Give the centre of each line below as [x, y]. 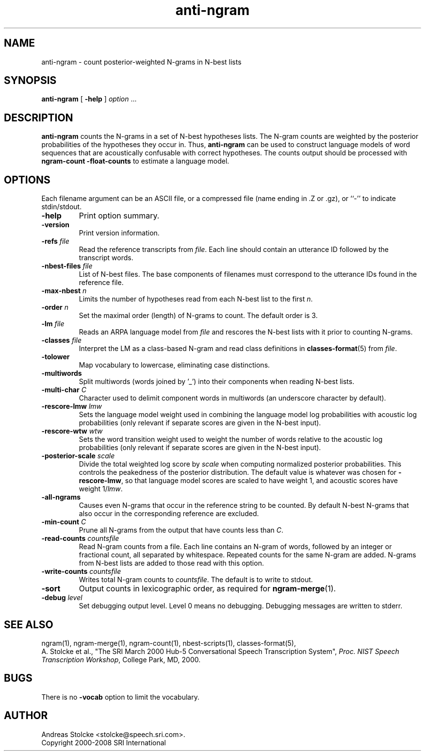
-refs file [55, 241]
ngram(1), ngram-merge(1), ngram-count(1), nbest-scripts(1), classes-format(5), [169, 643]
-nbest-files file [67, 266]
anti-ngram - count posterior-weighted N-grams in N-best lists [141, 62]
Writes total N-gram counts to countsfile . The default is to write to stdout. [196, 580]
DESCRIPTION [39, 117]
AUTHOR [26, 716]
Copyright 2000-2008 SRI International [104, 742]
